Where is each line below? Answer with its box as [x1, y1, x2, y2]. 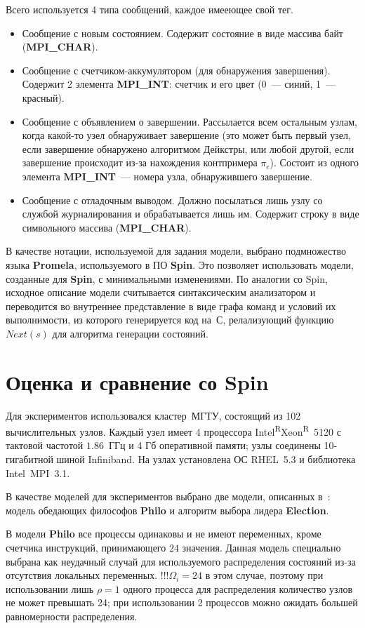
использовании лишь [6, 581, 94, 596]
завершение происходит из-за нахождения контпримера [22, 155, 258, 170]
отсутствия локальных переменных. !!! [6, 568, 169, 582]
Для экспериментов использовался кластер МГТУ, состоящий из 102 [6, 408, 301, 422]
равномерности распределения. [6, 608, 138, 623]
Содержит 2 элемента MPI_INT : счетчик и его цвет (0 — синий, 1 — [22, 76, 336, 91]
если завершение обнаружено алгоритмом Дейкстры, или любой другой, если [22, 141, 354, 156]
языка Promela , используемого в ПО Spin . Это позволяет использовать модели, [6, 257, 354, 272]
